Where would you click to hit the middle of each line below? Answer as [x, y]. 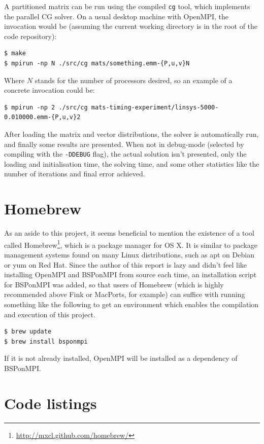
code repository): [30, 36]
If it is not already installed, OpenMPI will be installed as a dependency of [121, 358]
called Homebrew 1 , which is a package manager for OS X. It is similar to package [131, 244]
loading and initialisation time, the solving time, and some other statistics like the [132, 163]
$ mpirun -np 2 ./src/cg [46, 107]
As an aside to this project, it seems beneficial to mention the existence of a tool [129, 233]
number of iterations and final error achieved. [75, 174]
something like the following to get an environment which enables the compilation [131, 304]
